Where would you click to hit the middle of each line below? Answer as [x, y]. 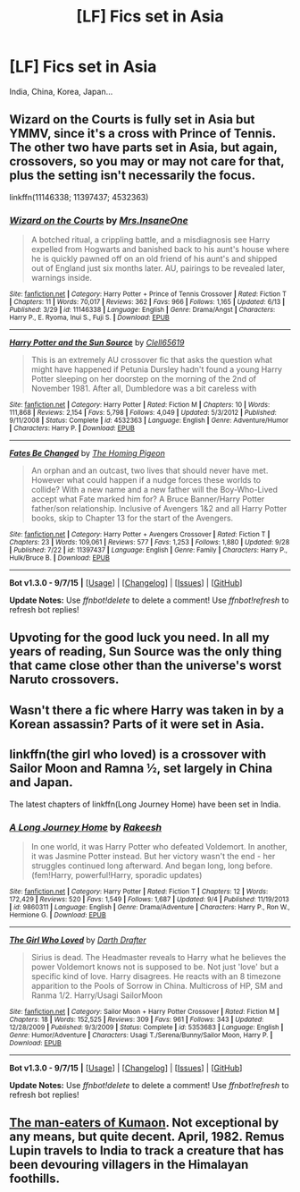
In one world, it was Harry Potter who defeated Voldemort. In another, [159, 846]
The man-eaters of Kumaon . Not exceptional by [144, 1123]
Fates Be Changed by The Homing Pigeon [87, 453]
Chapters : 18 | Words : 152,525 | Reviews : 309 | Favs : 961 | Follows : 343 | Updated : [137, 1019]
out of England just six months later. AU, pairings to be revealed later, [158, 268]
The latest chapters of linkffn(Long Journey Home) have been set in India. [145, 804]
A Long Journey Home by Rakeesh [86, 827]
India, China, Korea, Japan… [61, 91]
